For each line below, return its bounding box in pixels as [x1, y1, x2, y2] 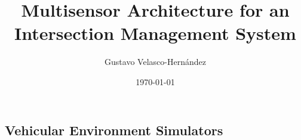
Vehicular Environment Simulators [5, 120, 223, 139]
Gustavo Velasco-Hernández [105, 55, 206, 68]
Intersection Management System [14, 21, 296, 45]
